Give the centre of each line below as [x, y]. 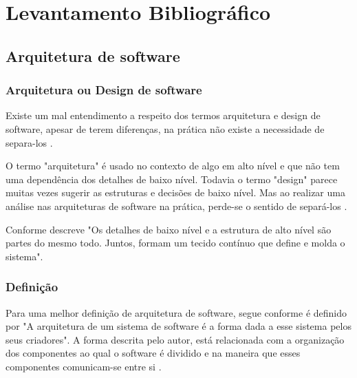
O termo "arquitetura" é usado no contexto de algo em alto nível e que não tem [173, 166]
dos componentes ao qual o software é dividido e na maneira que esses [153, 353]
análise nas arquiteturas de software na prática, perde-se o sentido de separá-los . [176, 206]
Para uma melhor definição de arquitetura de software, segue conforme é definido [176, 312]
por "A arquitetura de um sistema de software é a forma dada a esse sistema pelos [178, 326]
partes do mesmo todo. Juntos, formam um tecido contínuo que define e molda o [175, 243]
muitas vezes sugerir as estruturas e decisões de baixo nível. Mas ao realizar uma [175, 192]
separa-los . [29, 142]
